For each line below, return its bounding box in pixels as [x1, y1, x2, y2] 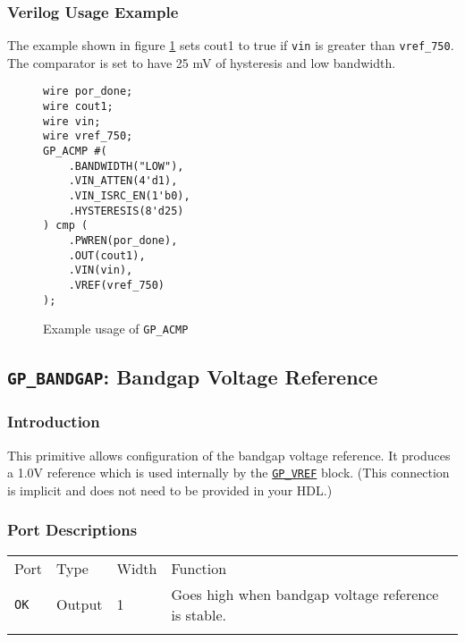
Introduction [7, 410, 100, 433]
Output [55, 594, 103, 615]
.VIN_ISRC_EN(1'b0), [68, 190, 190, 203]
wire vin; [43, 114, 101, 128]
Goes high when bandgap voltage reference [171, 583, 439, 604]
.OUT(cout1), [68, 249, 146, 262]
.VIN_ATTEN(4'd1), [68, 174, 178, 188]
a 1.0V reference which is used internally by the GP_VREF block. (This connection [7, 463, 450, 482]
